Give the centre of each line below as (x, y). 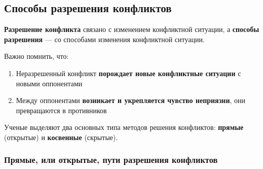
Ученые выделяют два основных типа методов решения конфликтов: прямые (124, 127)
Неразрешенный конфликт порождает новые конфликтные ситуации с (128, 73)
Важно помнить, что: (36, 56)
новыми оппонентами (49, 83)
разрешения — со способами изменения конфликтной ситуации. (104, 39)
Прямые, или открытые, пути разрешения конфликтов (111, 160)
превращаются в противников (61, 110)
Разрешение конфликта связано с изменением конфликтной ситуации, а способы (132, 29)
